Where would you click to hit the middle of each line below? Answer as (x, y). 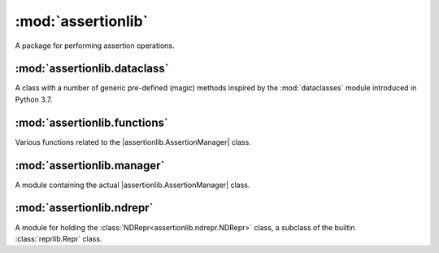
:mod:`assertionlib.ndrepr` (84, 208)
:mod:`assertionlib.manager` (90, 166)
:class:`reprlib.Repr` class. (59, 238)
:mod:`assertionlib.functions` (91, 122)
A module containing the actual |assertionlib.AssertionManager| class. (133, 185)
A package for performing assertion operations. (95, 46)
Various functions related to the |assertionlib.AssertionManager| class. (133, 142)
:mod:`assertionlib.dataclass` (92, 69)
